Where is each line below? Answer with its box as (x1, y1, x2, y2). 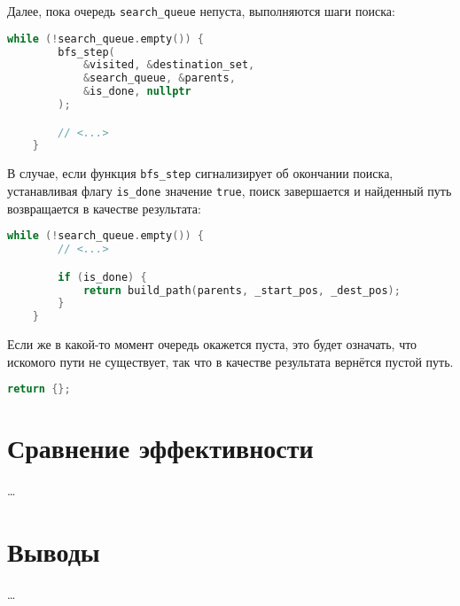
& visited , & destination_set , (82, 58, 255, 72)
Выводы (7, 533, 100, 570)
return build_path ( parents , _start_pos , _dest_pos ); (82, 284, 401, 297)
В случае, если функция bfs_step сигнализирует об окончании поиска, (7, 164, 394, 183)
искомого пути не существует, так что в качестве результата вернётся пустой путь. (7, 352, 454, 370)
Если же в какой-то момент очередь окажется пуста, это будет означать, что (7, 335, 417, 353)
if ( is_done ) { (58, 270, 147, 284)
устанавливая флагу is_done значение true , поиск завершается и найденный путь (7, 181, 452, 199)
